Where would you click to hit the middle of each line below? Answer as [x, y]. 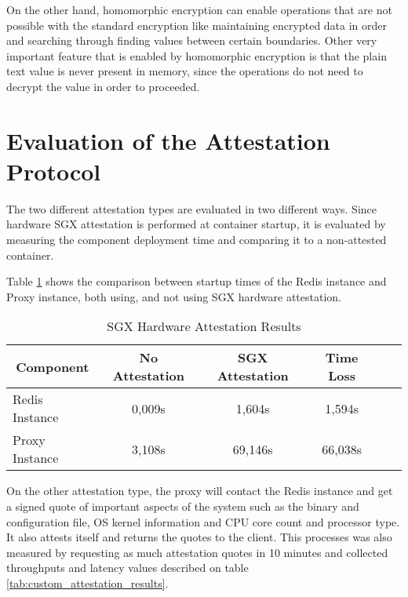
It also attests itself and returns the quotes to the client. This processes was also [199, 537]
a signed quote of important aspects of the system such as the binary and [183, 506]
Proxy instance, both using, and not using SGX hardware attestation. [174, 296]
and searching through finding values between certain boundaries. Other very [192, 40]
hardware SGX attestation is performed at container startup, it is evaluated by [196, 224]
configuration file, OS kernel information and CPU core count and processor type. [203, 521]
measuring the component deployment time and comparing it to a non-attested [197, 240]
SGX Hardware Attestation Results [204, 326]
